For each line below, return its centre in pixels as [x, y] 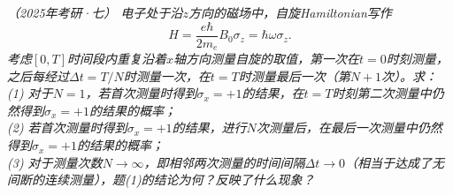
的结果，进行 [209, 127]
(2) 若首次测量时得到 [67, 127]
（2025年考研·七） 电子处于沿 [95, 12]
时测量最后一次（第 [294, 75]
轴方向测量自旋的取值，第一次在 [267, 59]
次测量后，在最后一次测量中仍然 [349, 127]
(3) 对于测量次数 [55, 162]
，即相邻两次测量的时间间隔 [224, 162]
